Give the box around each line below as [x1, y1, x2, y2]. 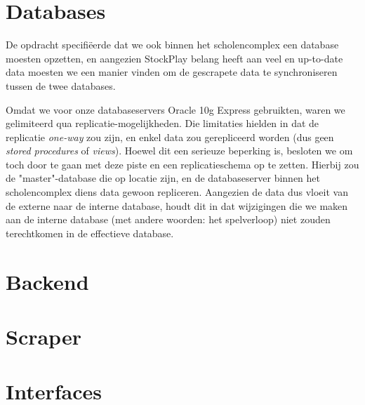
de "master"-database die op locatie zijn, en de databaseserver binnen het [6, 171, 320, 185]
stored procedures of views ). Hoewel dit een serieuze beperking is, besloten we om [6, 143, 353, 158]
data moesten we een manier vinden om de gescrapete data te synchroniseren [6, 65, 338, 79]
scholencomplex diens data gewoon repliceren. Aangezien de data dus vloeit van [6, 185, 348, 199]
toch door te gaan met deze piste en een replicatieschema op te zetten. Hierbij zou [6, 157, 359, 171]
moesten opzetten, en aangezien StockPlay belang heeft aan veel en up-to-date [6, 51, 343, 65]
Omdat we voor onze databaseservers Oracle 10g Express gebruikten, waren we [6, 102, 345, 117]
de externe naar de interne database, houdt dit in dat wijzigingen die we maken [6, 198, 348, 213]
